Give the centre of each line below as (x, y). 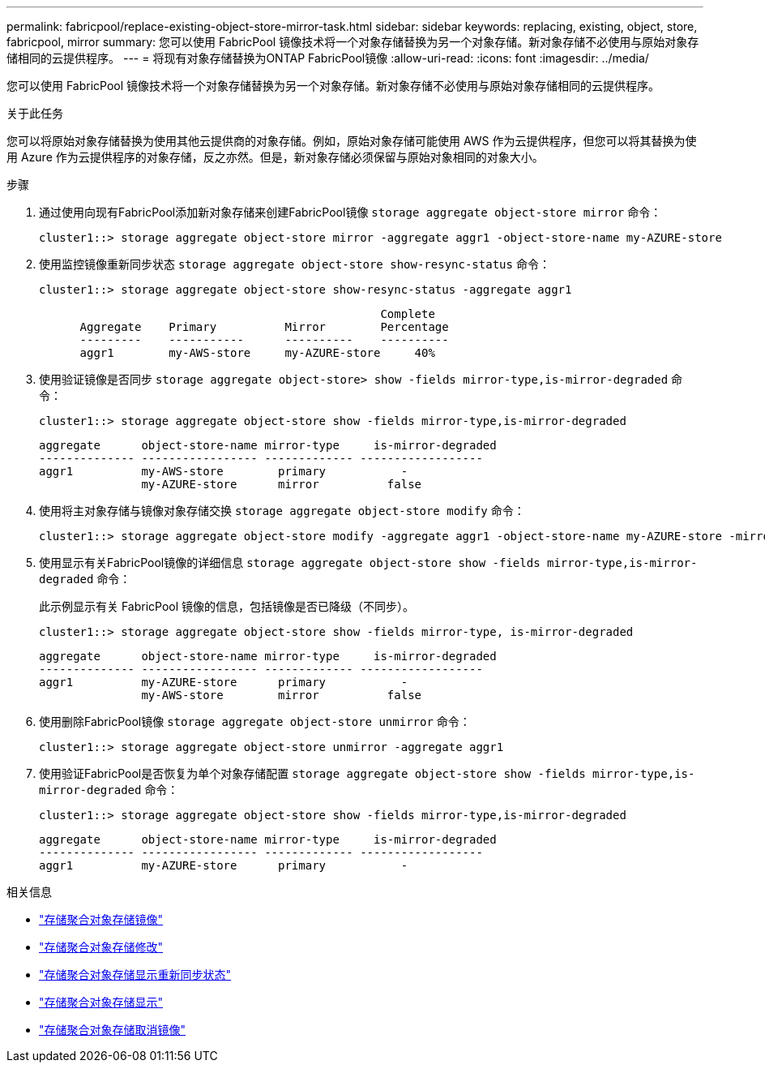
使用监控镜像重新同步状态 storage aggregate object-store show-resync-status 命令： (295, 264)
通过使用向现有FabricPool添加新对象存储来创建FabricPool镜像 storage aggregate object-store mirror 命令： (350, 212)
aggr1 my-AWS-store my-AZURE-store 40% (257, 353)
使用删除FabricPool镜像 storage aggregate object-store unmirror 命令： (255, 721)
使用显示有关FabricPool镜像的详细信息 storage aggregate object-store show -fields (290, 562)
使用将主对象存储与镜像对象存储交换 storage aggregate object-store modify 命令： (282, 511)
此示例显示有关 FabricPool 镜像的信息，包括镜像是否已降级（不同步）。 (227, 606)
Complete (408, 314)
